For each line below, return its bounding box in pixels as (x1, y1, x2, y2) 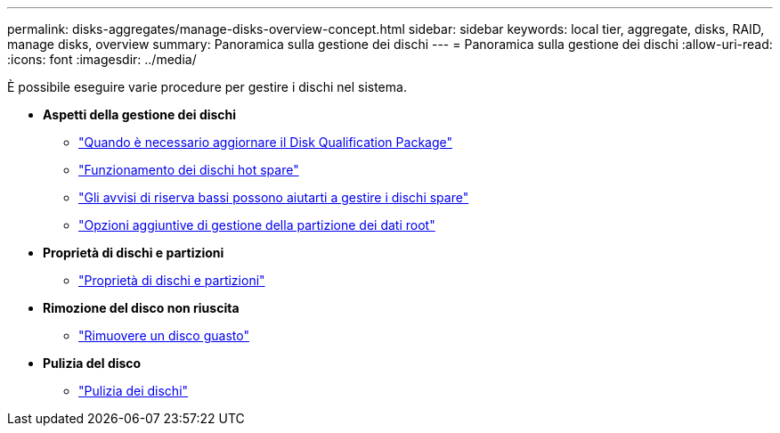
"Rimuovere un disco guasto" (78, 328, 249, 343)
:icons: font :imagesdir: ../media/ (7, 52, 197, 67)
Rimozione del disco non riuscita (43, 300, 240, 315)
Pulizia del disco (43, 355, 142, 371)
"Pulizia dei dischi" (78, 383, 189, 398)
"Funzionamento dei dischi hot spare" (78, 162, 299, 177)
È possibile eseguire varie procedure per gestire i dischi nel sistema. (7, 79, 407, 94)
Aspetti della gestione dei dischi (43, 107, 237, 122)
